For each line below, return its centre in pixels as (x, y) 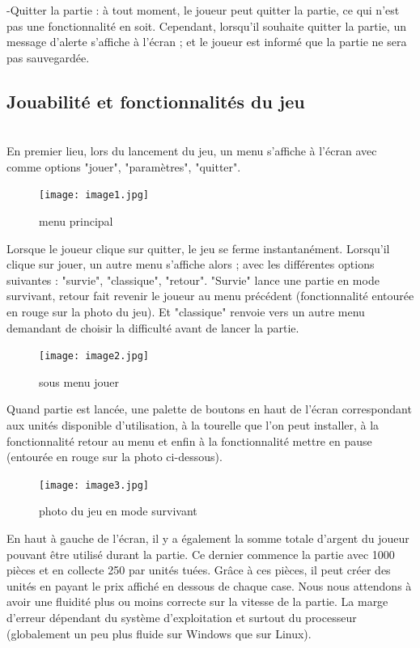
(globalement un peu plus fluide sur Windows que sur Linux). (159, 633)
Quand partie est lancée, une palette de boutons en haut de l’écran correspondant (209, 409)
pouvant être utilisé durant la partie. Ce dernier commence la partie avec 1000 (201, 554)
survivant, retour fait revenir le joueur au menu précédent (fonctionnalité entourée (210, 296)
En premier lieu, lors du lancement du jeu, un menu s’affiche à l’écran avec (192, 151)
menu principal (76, 221)
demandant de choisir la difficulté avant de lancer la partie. (153, 327)
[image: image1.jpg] (94, 195)
